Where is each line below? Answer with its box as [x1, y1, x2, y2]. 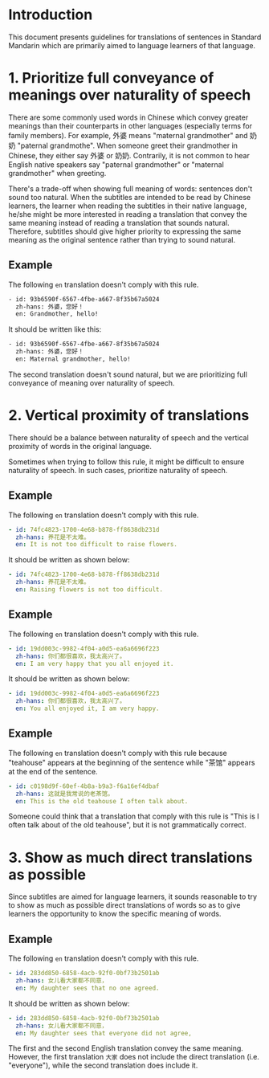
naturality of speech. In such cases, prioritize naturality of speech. [8, 465, 228, 475]
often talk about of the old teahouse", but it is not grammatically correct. [8, 820, 247, 830]
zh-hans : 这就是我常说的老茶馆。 [15, 790, 114, 798]
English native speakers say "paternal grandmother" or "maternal [8, 159, 225, 169]
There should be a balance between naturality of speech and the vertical [8, 432, 249, 443]
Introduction [8, 6, 93, 24]
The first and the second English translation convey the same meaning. [8, 1043, 243, 1053]
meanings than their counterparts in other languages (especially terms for [8, 120, 253, 130]
